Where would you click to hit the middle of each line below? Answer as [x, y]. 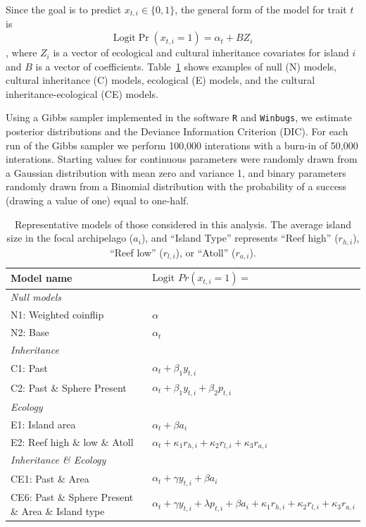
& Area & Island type [58, 510]
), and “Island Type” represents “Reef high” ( [240, 238]
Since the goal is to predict [64, 9]
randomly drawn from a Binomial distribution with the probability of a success [176, 186]
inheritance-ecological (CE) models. [82, 93]
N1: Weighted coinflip [57, 315]
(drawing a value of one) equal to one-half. [97, 200]
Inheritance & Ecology [58, 460]
